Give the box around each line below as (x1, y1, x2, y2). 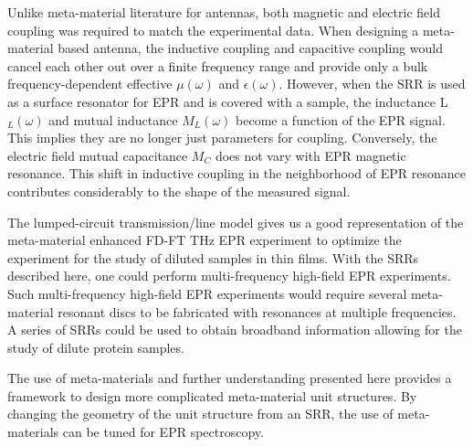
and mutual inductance (48, 110, 178, 129)
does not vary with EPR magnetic (215, 145, 406, 165)
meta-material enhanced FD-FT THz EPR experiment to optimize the (7, 230, 402, 250)
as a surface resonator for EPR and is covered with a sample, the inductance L (7, 91, 448, 111)
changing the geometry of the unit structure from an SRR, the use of (7, 404, 394, 423)
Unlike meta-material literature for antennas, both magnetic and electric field (7, 3, 440, 21)
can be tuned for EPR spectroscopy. (62, 422, 264, 442)
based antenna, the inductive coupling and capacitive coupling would (58, 38, 443, 58)
